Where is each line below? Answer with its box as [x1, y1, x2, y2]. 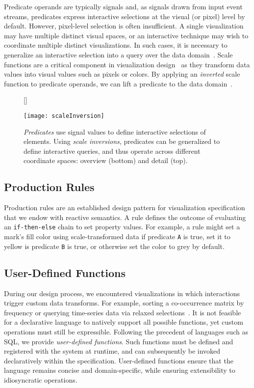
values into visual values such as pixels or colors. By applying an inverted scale [4, 69, 240, 79]
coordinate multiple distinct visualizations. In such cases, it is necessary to [4, 40, 228, 50]
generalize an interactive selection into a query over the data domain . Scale [4, 49, 233, 59]
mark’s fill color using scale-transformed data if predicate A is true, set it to [4, 231, 230, 242]
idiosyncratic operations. [4, 374, 77, 385]
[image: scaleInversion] [24, 112, 104, 119]
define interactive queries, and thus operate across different [24, 145, 201, 156]
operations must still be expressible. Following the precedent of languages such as [4, 326, 248, 336]
